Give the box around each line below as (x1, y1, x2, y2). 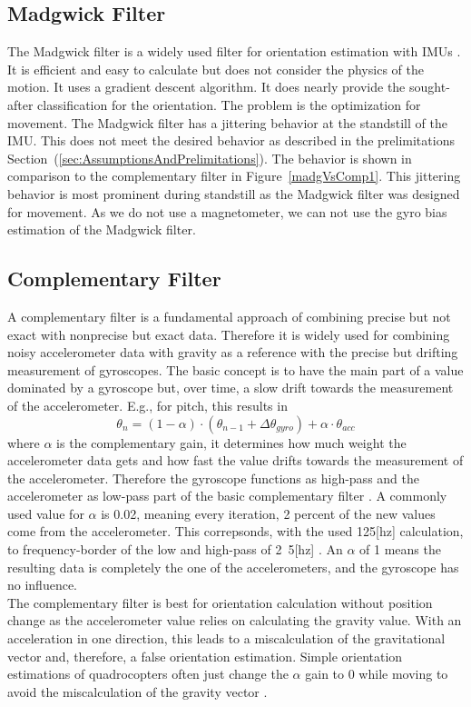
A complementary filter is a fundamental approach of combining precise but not (7, 306, 451, 325)
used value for (7, 503, 84, 523)
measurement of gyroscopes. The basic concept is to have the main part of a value (7, 360, 464, 379)
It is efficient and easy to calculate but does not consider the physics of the (7, 59, 424, 78)
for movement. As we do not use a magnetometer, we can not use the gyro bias (7, 202, 447, 221)
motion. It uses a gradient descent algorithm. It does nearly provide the (7, 77, 406, 96)
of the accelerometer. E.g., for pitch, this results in (7, 395, 288, 414)
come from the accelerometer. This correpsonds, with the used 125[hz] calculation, (7, 522, 464, 541)
